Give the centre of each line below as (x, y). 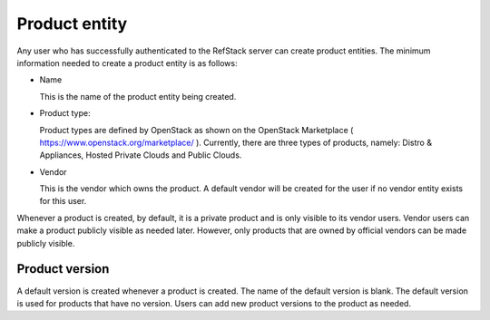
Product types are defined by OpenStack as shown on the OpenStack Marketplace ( (196, 130)
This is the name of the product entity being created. (138, 96)
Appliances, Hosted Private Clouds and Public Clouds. (141, 155)
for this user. (63, 201)
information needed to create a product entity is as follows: (127, 63)
